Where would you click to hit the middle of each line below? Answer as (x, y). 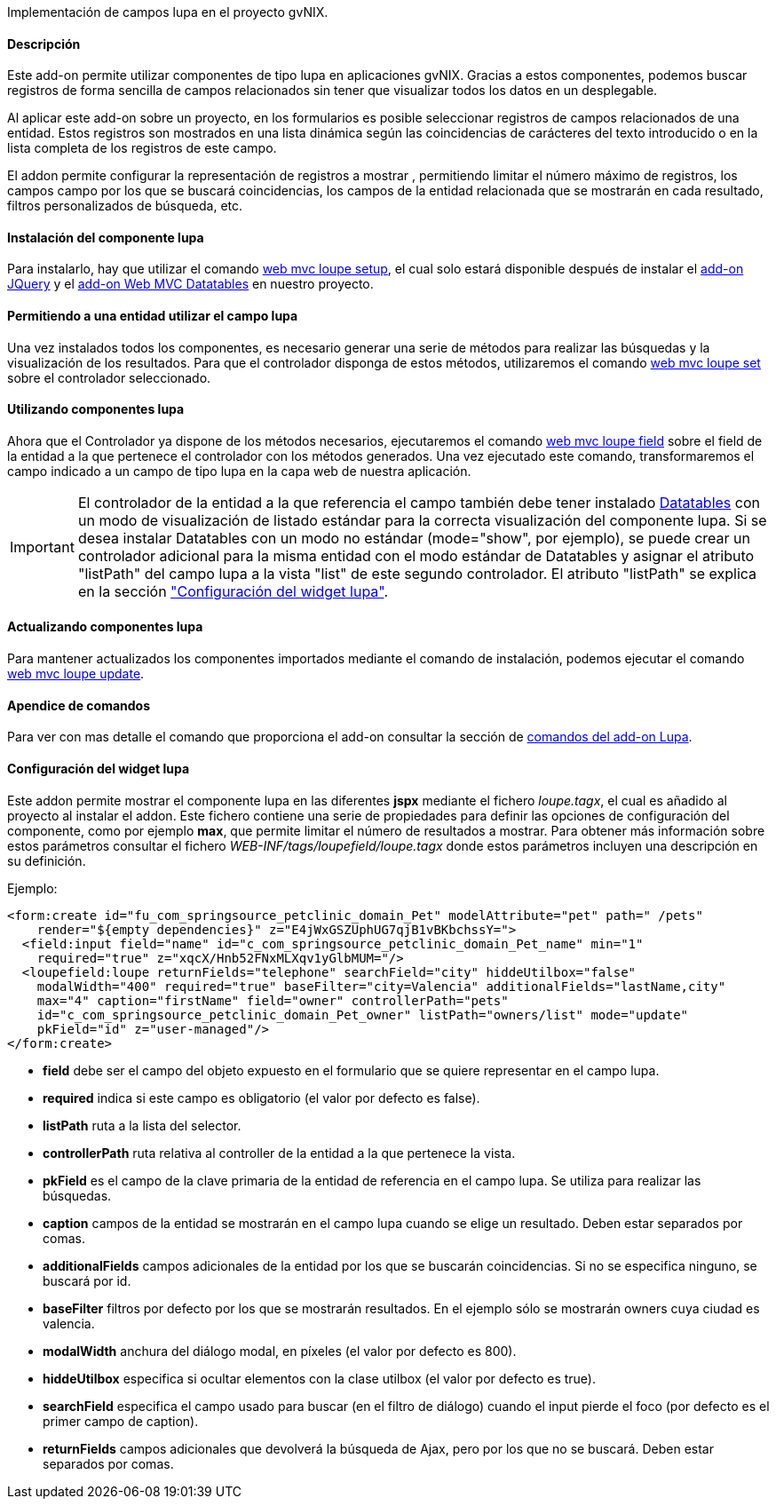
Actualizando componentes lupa (105, 627)
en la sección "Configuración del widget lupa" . (233, 591)
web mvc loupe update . (76, 674)
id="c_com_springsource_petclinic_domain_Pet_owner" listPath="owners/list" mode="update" (363, 1015)
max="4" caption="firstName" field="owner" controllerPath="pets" (273, 1000)
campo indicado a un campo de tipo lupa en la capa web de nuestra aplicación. (239, 471)
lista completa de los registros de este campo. (142, 148)
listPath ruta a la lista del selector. (142, 1125)
